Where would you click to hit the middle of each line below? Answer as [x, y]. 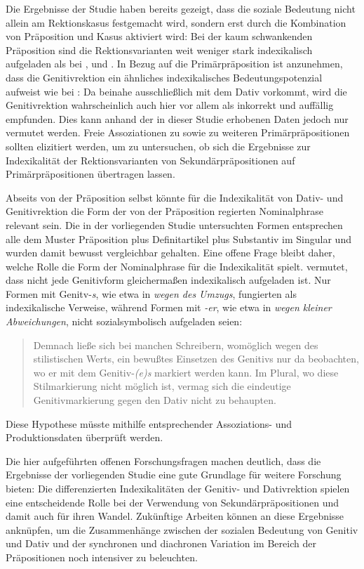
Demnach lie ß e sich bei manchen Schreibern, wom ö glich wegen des [176, 345]
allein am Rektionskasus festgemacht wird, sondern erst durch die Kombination [176, 22]
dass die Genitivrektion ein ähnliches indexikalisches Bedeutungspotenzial [164, 77]
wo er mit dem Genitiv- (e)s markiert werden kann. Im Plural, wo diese [186, 372]
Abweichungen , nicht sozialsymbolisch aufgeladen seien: [124, 321]
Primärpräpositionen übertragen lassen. [90, 174]
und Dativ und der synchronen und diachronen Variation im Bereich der [161, 543]
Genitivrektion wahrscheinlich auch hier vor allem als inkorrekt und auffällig [170, 105]
